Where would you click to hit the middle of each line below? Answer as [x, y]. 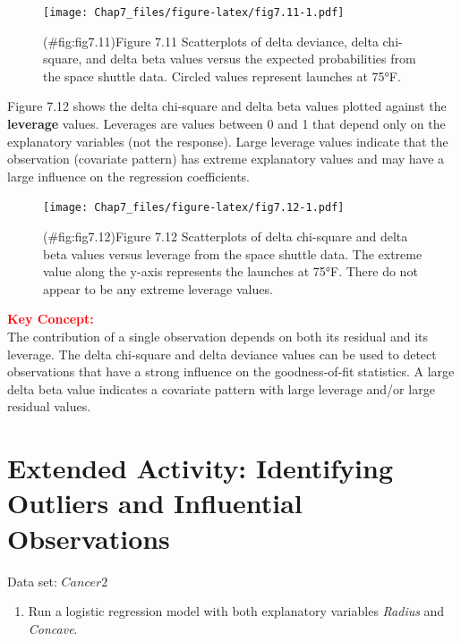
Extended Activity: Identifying [201, 468]
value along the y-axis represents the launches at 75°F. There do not [230, 271]
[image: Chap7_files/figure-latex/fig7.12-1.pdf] [194, 208]
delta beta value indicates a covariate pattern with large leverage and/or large [221, 388]
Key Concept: [51, 319]
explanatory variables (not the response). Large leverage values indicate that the [228, 141]
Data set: [32, 581]
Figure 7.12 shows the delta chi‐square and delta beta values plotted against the [227, 106]
